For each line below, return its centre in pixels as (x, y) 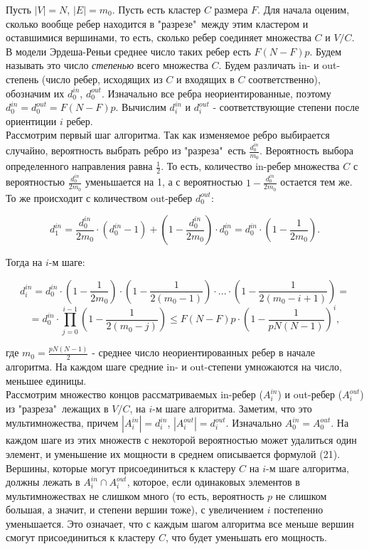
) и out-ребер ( (310, 394)
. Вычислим (141, 107)
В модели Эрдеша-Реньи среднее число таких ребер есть (128, 51)
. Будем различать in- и (269, 65)
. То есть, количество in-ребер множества (250, 166)
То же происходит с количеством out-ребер (99, 197)
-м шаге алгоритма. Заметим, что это (232, 408)
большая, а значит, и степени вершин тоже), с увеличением (135, 510)
